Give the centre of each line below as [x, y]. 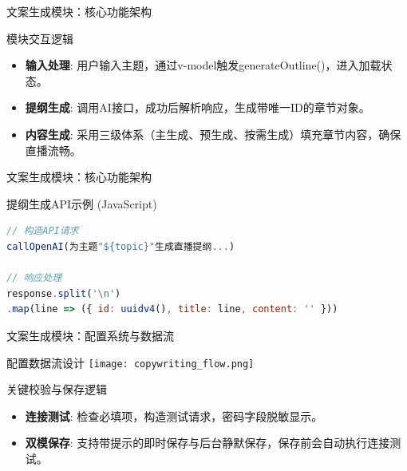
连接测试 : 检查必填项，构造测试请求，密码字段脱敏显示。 [174, 416]
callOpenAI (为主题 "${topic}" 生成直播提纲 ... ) [121, 246]
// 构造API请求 [43, 231]
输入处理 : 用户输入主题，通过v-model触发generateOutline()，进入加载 [203, 65]
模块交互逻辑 [40, 38]
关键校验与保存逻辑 [57, 389]
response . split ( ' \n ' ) [64, 293]
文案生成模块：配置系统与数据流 [90, 335]
